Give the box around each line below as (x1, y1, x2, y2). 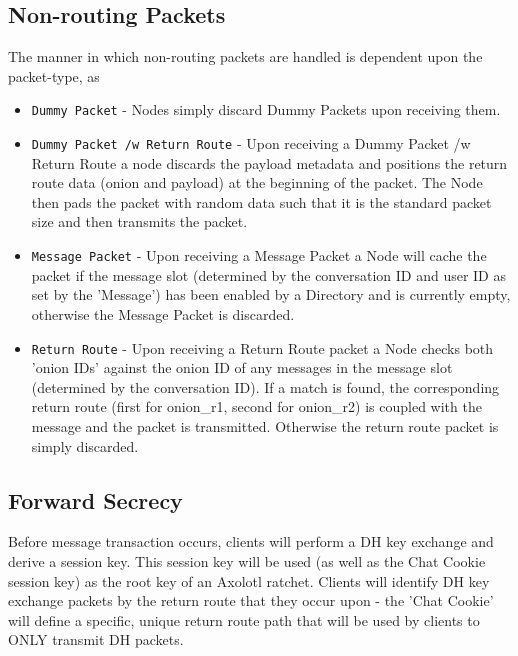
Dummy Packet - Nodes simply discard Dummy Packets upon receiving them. (31, 99, 501, 120)
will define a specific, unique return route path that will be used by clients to (8, 609, 480, 630)
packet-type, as (8, 65, 100, 86)
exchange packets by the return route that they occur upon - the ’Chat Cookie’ (8, 590, 494, 611)
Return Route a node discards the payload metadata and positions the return (31, 152, 508, 173)
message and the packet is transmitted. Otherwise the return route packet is (31, 415, 499, 436)
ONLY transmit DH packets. (8, 629, 184, 650)
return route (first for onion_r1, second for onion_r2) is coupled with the (31, 396, 482, 417)
